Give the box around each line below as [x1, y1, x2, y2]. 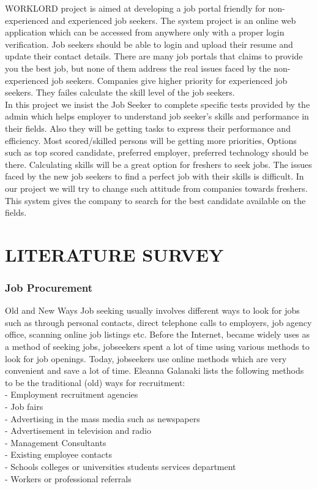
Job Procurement [5, 279, 93, 295]
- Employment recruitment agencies [5, 388, 138, 401]
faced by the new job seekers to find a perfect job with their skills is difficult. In [5, 170, 304, 183]
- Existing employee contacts [5, 448, 112, 461]
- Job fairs [5, 400, 43, 413]
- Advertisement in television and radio [5, 424, 152, 437]
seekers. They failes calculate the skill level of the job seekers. [5, 86, 235, 99]
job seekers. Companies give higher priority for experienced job [51, 74, 288, 86]
